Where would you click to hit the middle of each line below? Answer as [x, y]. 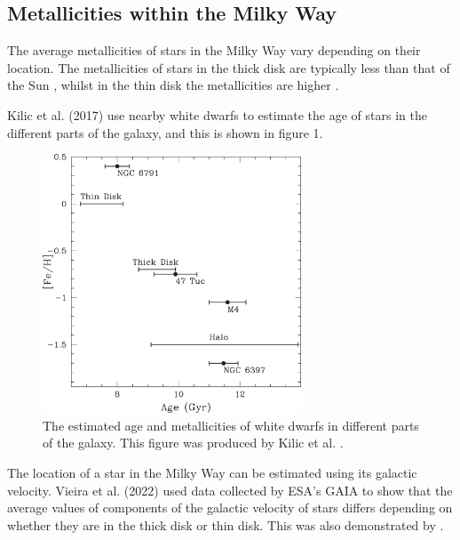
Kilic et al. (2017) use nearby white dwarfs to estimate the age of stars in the [217, 114]
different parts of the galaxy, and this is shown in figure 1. [165, 132]
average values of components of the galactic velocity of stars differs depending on [230, 508]
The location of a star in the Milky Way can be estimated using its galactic [212, 472]
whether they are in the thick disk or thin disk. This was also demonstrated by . [226, 524]
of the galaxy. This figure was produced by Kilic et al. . [193, 443]
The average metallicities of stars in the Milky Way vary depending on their [214, 50]
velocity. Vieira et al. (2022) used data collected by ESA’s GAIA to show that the [230, 490]
